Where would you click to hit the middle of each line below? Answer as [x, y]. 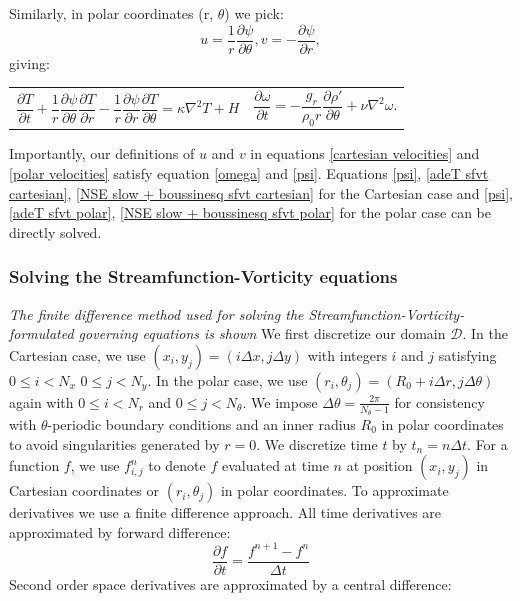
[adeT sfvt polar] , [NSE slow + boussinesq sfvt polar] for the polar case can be [250, 212]
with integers [347, 354]
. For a [487, 443]
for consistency [439, 401]
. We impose [280, 401]
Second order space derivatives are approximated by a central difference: [230, 583]
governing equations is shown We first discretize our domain [262, 333]
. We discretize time [317, 443]
